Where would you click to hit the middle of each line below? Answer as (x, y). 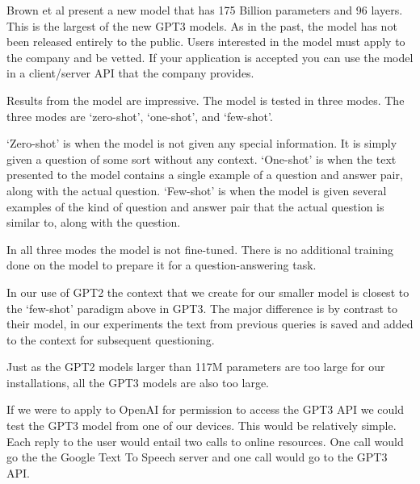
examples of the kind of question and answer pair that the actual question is (195, 206)
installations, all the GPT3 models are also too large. (138, 382)
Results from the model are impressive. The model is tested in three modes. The (206, 100)
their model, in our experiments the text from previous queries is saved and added (210, 324)
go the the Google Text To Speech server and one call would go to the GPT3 (197, 457)
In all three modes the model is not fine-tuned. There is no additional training (200, 249)
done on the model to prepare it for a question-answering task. (162, 265)
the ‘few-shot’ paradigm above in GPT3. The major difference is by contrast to (202, 308)
